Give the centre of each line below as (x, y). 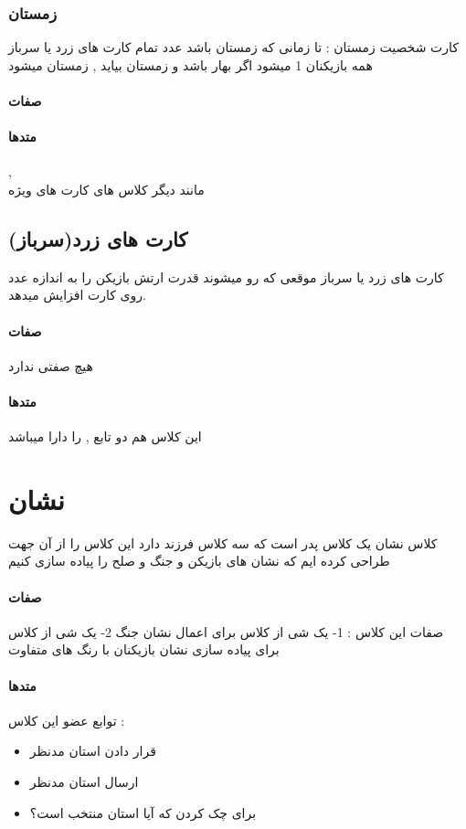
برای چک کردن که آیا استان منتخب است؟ (143, 812)
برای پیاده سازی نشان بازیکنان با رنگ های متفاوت (144, 649)
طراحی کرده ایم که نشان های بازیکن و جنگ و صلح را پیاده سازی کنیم (199, 561)
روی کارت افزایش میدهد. (77, 295)
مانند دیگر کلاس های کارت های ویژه (106, 189)
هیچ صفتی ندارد (51, 365)
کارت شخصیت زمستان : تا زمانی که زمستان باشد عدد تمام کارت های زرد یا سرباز (233, 47)
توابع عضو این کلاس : (67, 720)
